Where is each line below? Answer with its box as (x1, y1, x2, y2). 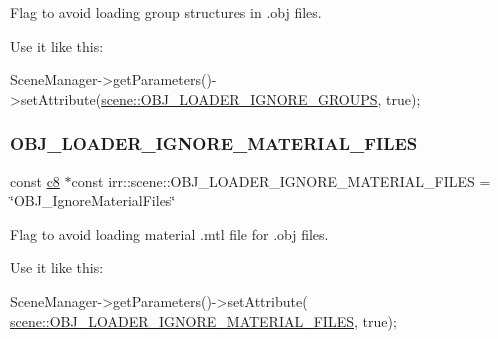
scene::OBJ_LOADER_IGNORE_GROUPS (101, 88, 378, 109)
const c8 (10, 170, 60, 191)
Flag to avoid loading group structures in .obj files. (10, 2, 322, 22)
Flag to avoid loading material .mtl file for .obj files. (10, 223, 329, 244)
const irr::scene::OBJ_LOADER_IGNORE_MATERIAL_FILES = (71, 170, 491, 191)
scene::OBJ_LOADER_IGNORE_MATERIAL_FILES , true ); (10, 310, 397, 331)
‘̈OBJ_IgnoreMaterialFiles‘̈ (10, 190, 176, 211)
